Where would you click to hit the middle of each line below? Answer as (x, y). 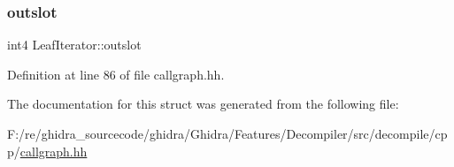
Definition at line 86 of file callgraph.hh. (116, 74)
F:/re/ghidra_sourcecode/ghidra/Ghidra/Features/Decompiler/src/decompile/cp (227, 133)
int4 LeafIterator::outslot (74, 45)
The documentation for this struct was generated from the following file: (203, 104)
